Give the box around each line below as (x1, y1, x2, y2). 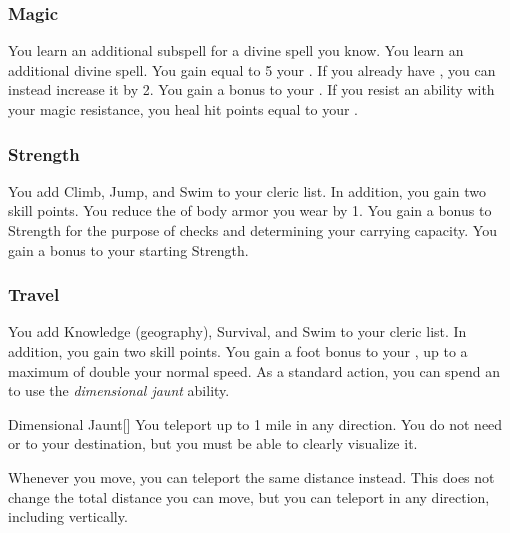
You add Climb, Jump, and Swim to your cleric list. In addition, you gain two (8, 180, 486, 201)
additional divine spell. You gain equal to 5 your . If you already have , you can (8, 59, 496, 80)
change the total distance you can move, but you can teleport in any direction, (8, 486, 490, 507)
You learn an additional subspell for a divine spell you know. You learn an (8, 40, 464, 61)
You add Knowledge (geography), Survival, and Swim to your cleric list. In (8, 321, 467, 342)
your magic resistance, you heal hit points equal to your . (8, 99, 358, 119)
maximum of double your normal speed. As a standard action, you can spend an (8, 360, 500, 381)
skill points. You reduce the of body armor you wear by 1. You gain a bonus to (8, 200, 492, 221)
